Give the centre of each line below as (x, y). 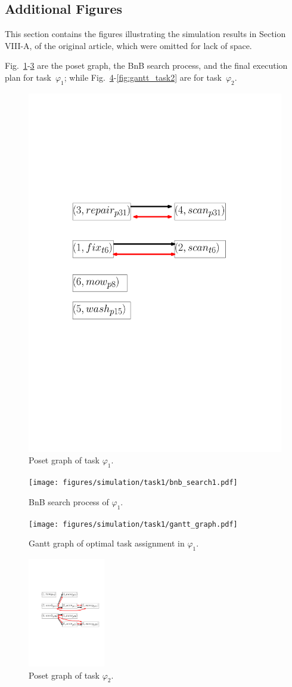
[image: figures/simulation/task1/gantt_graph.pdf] (133, 524)
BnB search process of (69, 501)
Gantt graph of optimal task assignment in (107, 543)
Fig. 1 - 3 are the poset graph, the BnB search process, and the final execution (146, 65)
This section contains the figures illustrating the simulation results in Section (145, 34)
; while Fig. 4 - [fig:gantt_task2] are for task (143, 77)
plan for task (28, 77)
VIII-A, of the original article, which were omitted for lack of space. (128, 45)
